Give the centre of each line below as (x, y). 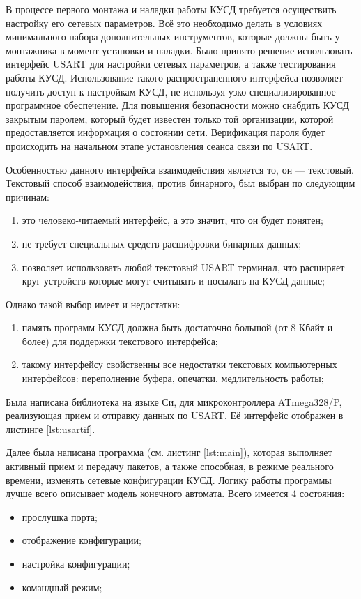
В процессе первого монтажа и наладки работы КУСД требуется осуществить (171, 9)
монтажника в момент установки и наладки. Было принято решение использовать (179, 50)
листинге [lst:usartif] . (51, 429)
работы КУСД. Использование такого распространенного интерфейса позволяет (174, 77)
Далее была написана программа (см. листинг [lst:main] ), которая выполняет (169, 452)
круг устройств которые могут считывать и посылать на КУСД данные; (173, 281)
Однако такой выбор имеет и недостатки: (93, 304)
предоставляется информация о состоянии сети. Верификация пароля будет (166, 132)
